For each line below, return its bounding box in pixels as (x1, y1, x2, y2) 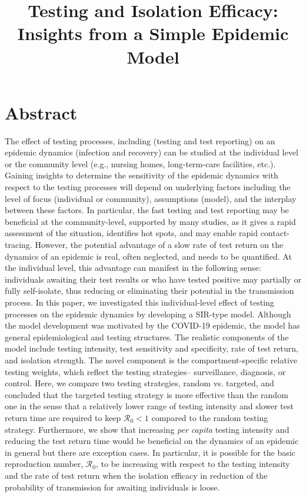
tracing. (5, 238, 32, 251)
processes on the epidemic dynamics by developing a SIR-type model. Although (5, 307, 291, 320)
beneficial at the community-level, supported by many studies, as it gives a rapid (5, 215, 296, 227)
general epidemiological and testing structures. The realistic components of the (5, 330, 289, 343)
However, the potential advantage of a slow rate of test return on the (35, 238, 284, 251)
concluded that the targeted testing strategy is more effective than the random (5, 388, 288, 400)
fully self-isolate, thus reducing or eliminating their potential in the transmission (5, 284, 294, 297)
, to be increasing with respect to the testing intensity (95, 458, 290, 470)
